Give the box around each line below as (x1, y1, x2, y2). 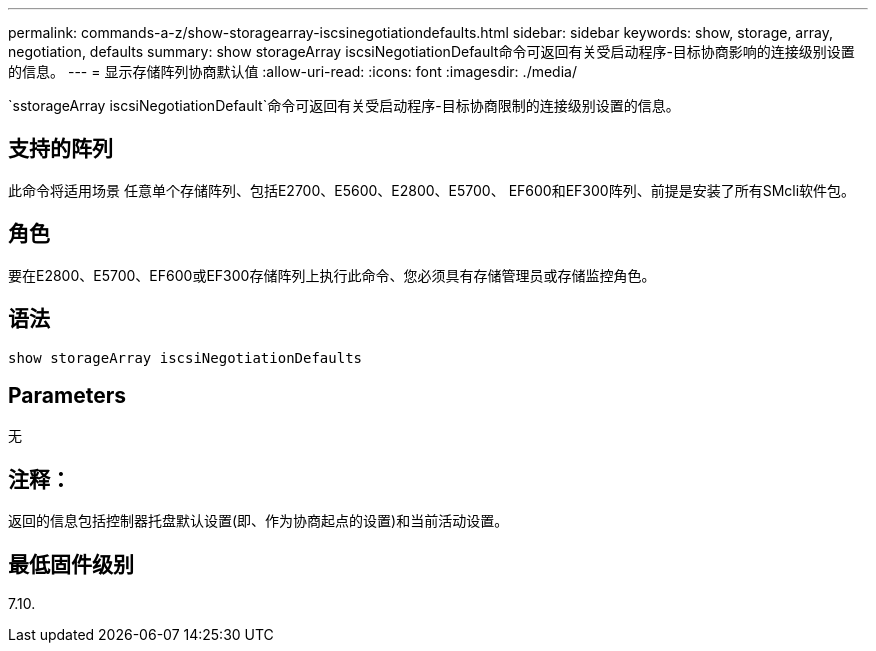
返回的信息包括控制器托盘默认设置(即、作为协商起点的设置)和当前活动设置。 (8, 512, 509, 530)
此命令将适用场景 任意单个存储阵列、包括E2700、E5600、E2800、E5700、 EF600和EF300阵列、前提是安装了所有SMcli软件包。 (8, 181, 856, 199)
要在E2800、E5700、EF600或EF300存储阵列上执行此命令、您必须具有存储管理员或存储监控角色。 (8, 266, 656, 284)
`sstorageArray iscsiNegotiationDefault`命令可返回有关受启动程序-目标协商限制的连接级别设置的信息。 (8, 97, 680, 114)
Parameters (8, 382, 126, 408)
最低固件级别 (8, 551, 134, 577)
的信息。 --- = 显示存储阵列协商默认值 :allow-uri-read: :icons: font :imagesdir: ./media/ (8, 63, 577, 80)
